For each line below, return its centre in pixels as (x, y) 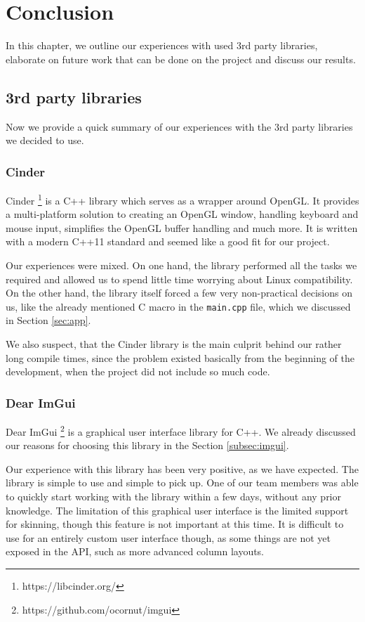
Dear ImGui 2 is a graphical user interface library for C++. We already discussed (181, 430)
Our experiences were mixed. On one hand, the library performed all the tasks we (181, 265)
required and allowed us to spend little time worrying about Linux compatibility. (179, 279)
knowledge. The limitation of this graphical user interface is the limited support (177, 510)
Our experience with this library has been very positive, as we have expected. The (182, 468)
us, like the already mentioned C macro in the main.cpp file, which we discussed (178, 306)
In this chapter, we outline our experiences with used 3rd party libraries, (162, 45)
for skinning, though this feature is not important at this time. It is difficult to (175, 524)
